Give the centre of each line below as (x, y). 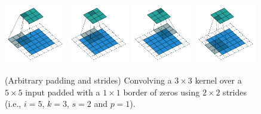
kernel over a (218, 80)
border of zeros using (162, 92)
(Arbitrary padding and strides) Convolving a (88, 80)
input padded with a (63, 92)
